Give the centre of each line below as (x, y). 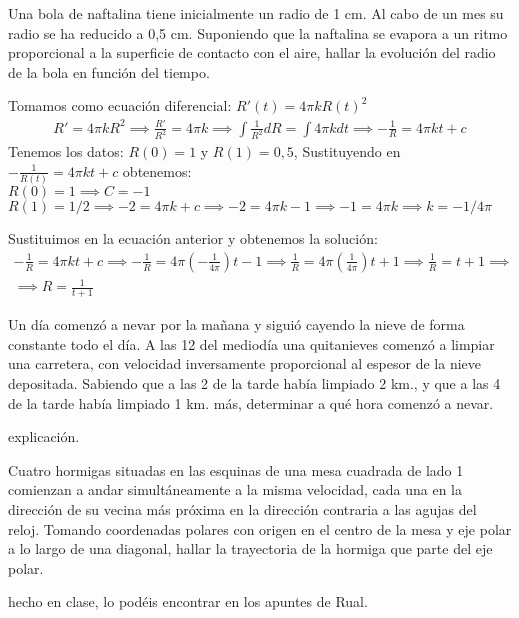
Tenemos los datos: (66, 151)
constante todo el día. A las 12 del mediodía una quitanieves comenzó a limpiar (251, 343)
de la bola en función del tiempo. (109, 71)
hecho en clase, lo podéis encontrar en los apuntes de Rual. (188, 601)
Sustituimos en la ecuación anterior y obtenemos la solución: (193, 238)
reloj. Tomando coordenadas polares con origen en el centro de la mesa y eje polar (260, 528)
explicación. (44, 436)
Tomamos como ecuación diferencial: (120, 105)
